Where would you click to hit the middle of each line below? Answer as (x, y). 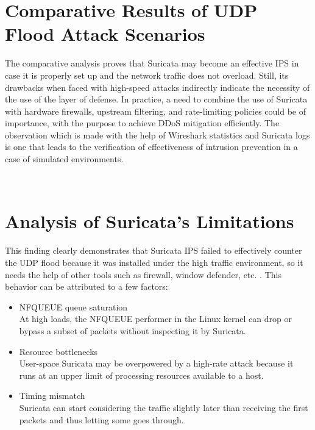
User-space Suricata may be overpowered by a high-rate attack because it (156, 363)
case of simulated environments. (64, 159)
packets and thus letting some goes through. (101, 419)
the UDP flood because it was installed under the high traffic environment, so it (154, 262)
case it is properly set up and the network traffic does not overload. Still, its (147, 75)
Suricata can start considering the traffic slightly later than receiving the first (164, 407)
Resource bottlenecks (58, 351)
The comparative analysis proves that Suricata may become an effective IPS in (152, 63)
